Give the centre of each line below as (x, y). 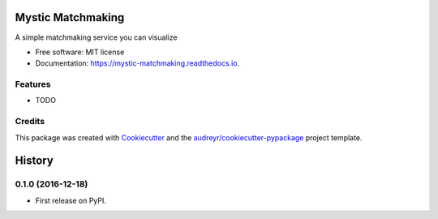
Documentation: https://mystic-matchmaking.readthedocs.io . (137, 63)
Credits (30, 122)
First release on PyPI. (71, 200)
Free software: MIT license (80, 52)
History (34, 161)
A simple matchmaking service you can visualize (96, 37)
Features (33, 84)
